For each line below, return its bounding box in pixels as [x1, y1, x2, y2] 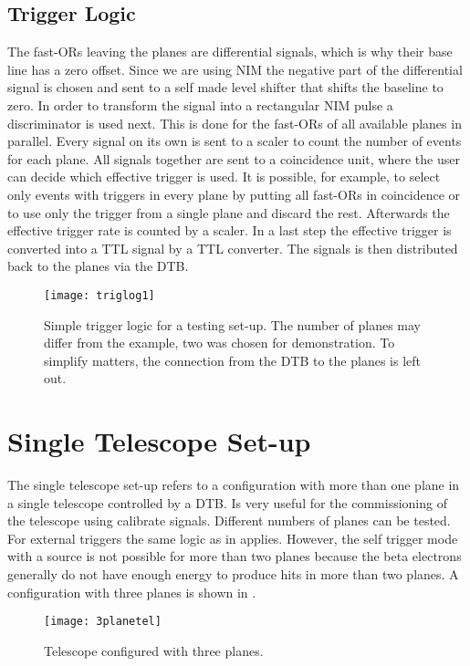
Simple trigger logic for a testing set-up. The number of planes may [44, 315, 421, 334]
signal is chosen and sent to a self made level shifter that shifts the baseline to [7, 78, 444, 97]
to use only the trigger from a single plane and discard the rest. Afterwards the [7, 203, 450, 222]
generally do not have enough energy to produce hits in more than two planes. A [7, 565, 459, 584]
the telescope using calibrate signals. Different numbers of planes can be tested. [7, 511, 451, 530]
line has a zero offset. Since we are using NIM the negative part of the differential [7, 59, 463, 78]
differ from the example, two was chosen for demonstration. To [44, 333, 395, 352]
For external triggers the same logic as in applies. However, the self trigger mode [7, 528, 458, 547]
